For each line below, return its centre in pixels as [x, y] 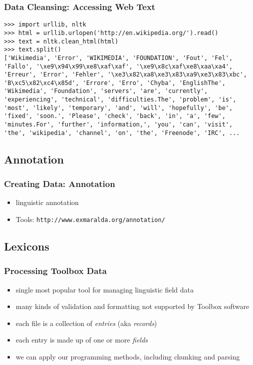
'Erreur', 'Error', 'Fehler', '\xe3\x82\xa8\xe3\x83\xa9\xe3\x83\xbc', [126, 75]
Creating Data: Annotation [60, 184]
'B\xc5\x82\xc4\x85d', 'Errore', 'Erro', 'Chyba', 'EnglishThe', [115, 83]
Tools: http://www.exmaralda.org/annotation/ [90, 219]
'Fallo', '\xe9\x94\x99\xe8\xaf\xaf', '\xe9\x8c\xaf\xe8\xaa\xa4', [119, 66]
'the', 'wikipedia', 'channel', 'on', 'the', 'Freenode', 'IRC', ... [122, 133]
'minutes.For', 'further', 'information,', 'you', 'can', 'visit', [119, 125]
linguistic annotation [47, 202]
